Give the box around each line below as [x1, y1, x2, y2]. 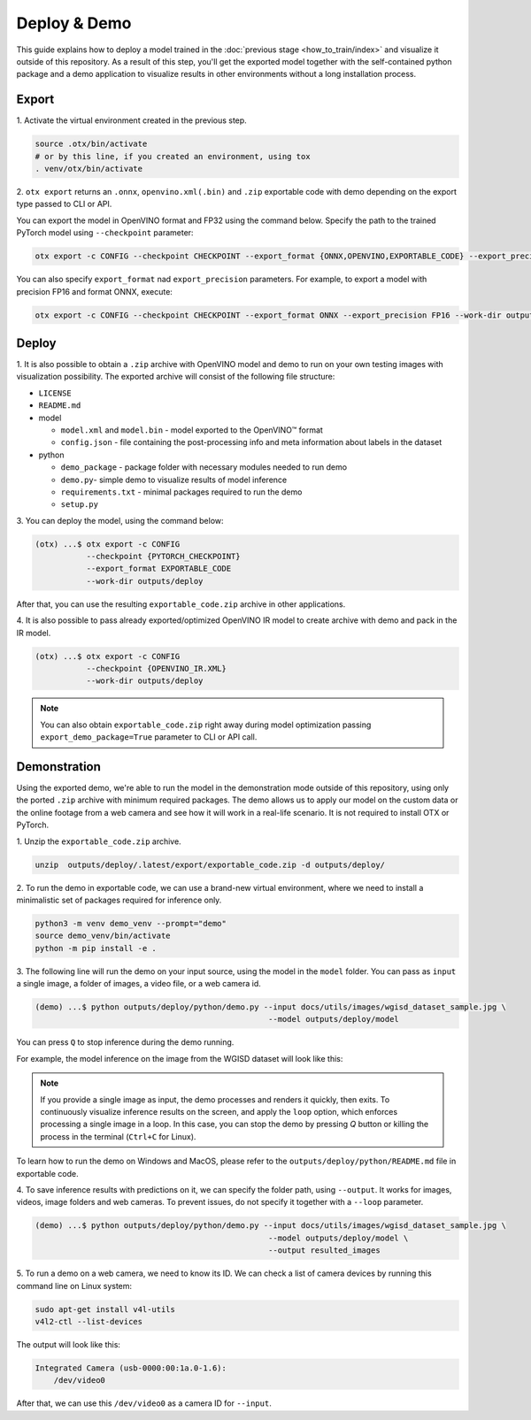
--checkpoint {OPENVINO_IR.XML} [86, 664, 227, 673]
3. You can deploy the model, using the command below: [16, 515, 225, 526]
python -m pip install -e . [35, 943, 157, 953]
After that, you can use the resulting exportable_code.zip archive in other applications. [16, 598, 346, 610]
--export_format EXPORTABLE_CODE [86, 564, 232, 574]
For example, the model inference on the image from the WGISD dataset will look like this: [16, 1053, 343, 1063]
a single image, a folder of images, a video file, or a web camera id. [16, 979, 261, 989]
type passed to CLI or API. [16, 199, 112, 210]
